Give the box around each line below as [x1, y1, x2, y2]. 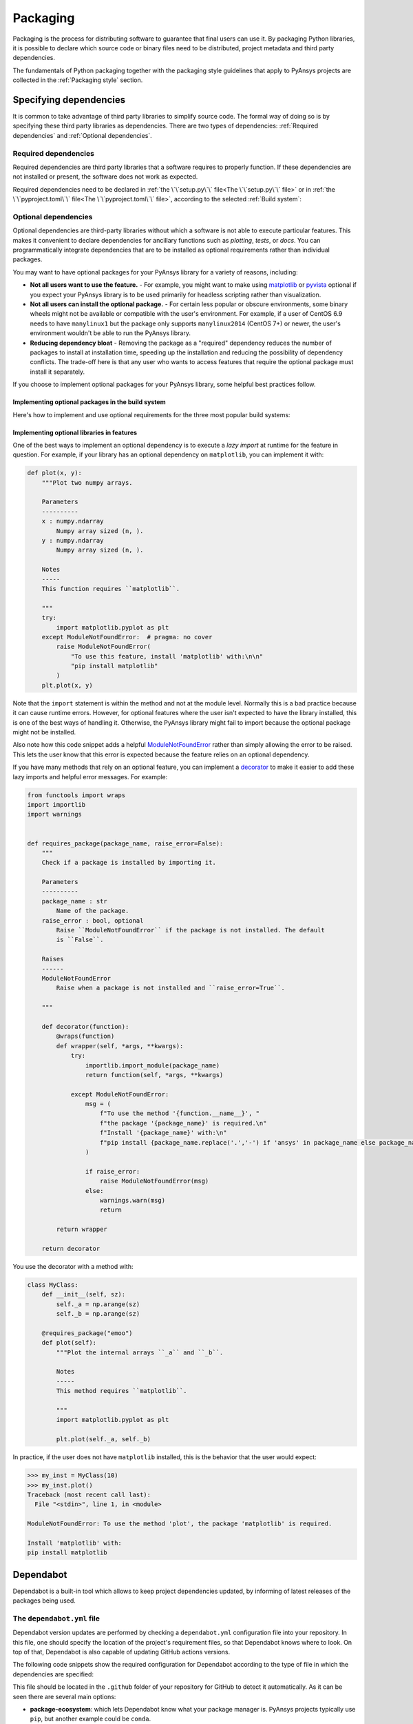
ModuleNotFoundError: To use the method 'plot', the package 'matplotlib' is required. [27, 1520, 332, 1527]
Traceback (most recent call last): [27, 1490, 151, 1499]
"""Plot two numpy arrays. [41, 479, 134, 486]
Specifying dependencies [12, 94, 126, 106]
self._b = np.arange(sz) [56, 1310, 140, 1318]
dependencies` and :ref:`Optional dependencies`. [12, 131, 153, 139]
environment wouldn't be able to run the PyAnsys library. [30, 329, 191, 337]
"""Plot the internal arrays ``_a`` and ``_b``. [56, 1348, 224, 1356]
